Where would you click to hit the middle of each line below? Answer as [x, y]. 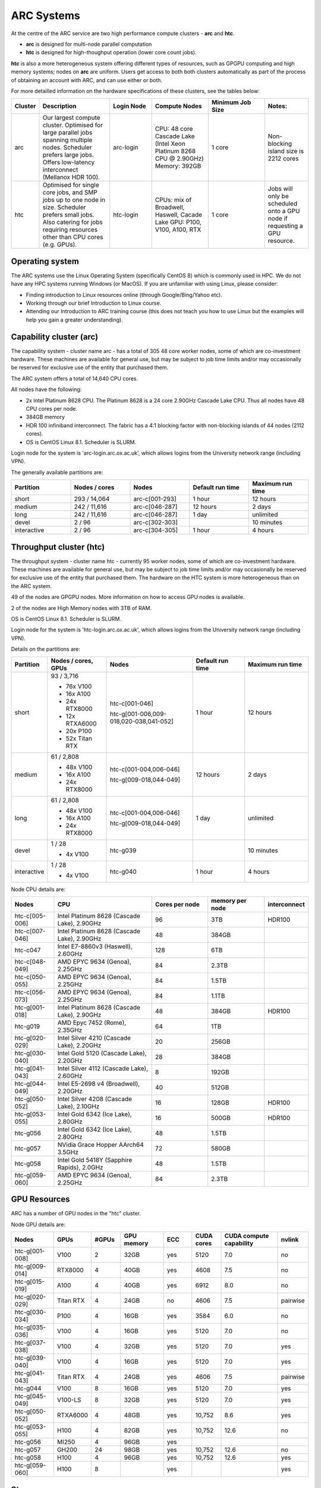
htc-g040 [123, 871]
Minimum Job [231, 102]
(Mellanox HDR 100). [71, 177]
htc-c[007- [30, 931]
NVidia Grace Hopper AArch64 [100, 1145]
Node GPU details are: [38, 1224]
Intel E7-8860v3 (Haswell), [95, 946]
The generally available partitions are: [57, 472]
